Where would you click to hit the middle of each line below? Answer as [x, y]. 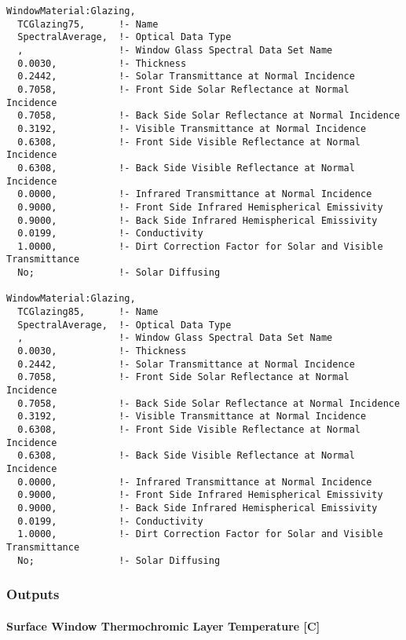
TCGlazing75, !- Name [88, 24]
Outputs [33, 594]
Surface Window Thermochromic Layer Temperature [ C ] [163, 625]
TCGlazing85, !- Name [88, 312]
